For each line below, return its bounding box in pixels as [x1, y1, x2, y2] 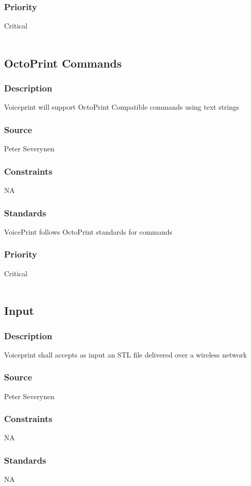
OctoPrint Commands [4, 55, 122, 71]
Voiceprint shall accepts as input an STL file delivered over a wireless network [4, 349, 247, 360]
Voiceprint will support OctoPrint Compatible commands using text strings [4, 102, 239, 112]
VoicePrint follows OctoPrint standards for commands [4, 226, 173, 237]
